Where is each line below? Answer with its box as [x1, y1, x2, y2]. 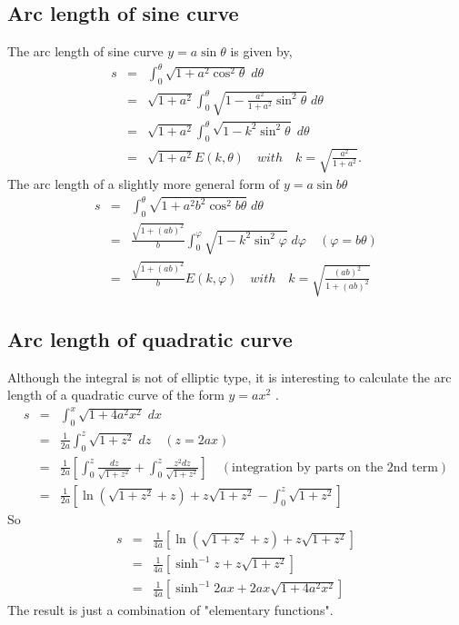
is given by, [230, 42, 293, 61]
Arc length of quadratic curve [7, 324, 293, 352]
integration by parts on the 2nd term [232, 461, 438, 474]
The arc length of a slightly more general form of [7, 174, 280, 193]
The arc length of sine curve [7, 42, 164, 61]
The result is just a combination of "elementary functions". [7, 600, 334, 620]
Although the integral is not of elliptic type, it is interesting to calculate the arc [7, 367, 452, 386]
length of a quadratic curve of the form [7, 385, 225, 404]
